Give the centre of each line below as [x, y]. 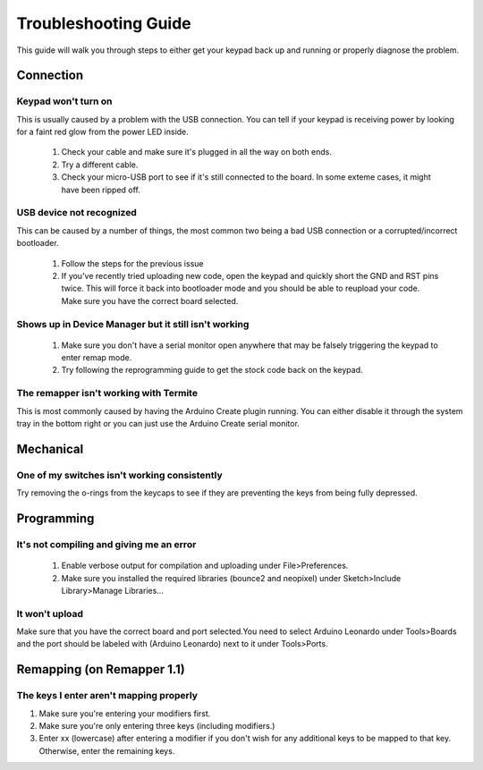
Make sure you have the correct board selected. [150, 300]
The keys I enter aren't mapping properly [107, 696]
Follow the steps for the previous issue [132, 263]
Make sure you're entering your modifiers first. [125, 713]
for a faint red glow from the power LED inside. [103, 132]
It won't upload [50, 613]
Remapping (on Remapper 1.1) [101, 669]
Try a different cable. [100, 165]
